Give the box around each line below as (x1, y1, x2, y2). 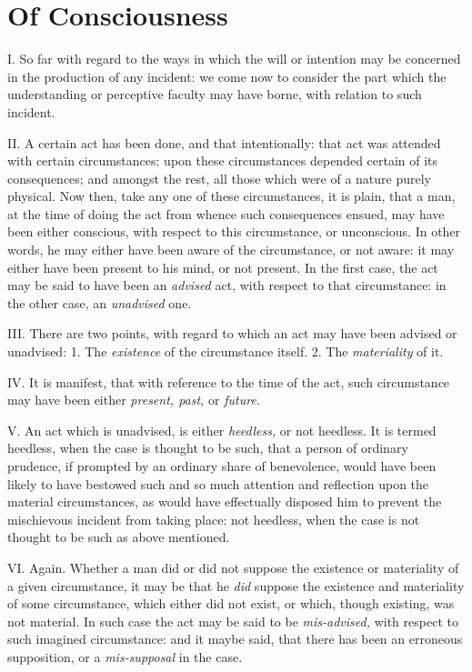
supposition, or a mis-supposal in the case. (7, 647, 243, 666)
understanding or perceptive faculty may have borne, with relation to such (7, 85, 422, 104)
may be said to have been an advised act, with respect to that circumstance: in (7, 276, 447, 295)
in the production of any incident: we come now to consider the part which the (7, 66, 447, 85)
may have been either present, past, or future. (7, 390, 261, 409)
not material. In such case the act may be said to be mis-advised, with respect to (7, 611, 458, 630)
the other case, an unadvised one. (7, 293, 192, 312)
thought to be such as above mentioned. (7, 527, 230, 547)
